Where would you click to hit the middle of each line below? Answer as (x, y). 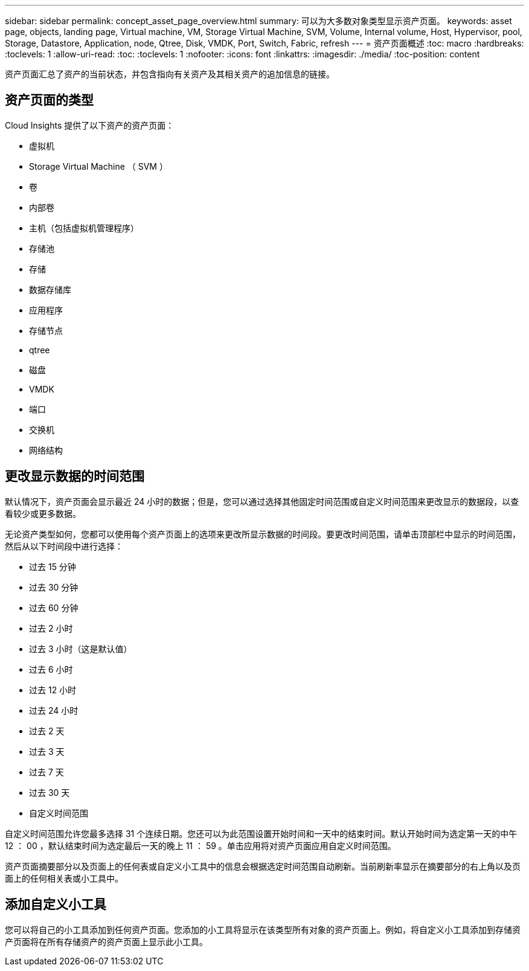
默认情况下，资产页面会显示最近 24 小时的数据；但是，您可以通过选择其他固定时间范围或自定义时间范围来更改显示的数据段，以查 (262, 501)
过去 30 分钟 (54, 587)
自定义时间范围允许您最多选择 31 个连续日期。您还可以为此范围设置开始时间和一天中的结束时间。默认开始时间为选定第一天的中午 (261, 833)
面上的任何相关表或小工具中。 (64, 878)
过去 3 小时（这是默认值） (81, 649)
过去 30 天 (50, 792)
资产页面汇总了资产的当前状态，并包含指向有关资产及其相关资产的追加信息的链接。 (170, 74)
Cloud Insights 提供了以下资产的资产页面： (90, 125)
